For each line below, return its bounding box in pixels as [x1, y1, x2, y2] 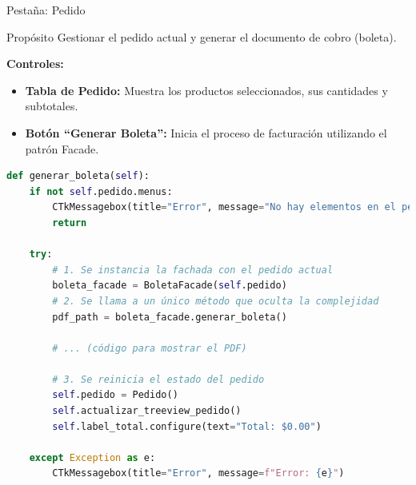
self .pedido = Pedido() [52, 389, 178, 401]
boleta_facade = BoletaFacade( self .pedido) [52, 280, 287, 292]
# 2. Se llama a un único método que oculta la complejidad [52, 295, 379, 307]
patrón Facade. [25, 140, 99, 157]
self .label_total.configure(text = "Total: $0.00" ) [52, 420, 322, 432]
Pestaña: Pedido [6, 2, 86, 18]
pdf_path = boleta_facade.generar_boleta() [52, 311, 287, 323]
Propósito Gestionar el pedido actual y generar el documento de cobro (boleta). [6, 28, 397, 45]
